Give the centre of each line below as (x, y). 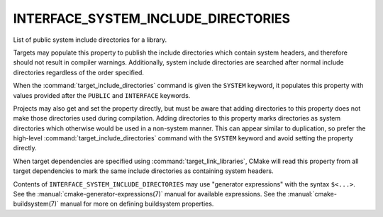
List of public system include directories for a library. (90, 40)
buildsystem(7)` (36, 204)
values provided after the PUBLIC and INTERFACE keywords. (102, 95)
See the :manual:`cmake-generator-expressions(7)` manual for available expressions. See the (150, 194)
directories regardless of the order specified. (79, 72)
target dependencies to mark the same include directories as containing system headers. (143, 171)
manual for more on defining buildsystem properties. (137, 204)
